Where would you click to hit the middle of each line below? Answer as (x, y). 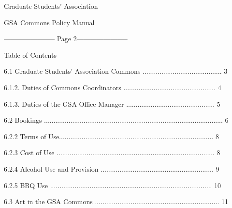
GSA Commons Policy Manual (49, 22)
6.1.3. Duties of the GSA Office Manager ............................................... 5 (112, 104)
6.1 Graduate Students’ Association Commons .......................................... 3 (116, 71)
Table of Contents (30, 55)
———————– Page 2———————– (66, 39)
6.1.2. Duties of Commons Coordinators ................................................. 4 (113, 87)
